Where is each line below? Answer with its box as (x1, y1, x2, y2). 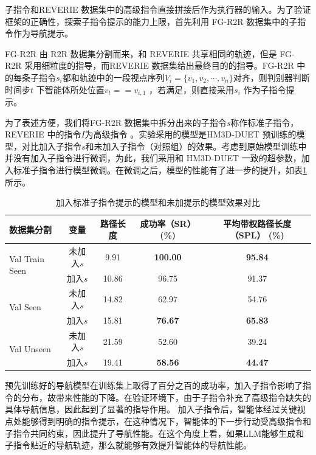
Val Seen (9, 300, 41, 313)
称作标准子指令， (230, 116, 299, 128)
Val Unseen (9, 342, 51, 355)
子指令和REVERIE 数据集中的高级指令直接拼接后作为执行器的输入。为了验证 (5, 3, 311, 15)
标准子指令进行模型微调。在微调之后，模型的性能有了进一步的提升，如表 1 (13, 163, 307, 176)
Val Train (9, 252, 45, 265)
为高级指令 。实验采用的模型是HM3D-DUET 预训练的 (84, 128, 297, 141)
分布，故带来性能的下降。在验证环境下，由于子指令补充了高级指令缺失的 (21, 391, 311, 403)
